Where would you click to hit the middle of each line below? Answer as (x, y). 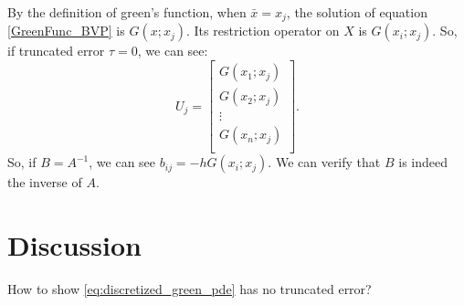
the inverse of (45, 182)
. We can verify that (324, 162)
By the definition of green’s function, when (127, 12)
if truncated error (56, 51)
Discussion (74, 244)
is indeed (423, 162)
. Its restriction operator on (263, 31)
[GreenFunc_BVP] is (66, 31)
